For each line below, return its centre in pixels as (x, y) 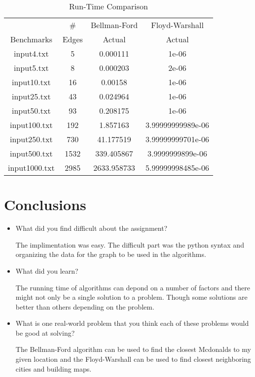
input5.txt (31, 68)
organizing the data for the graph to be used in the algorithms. (111, 254)
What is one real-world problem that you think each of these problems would (132, 323)
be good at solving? (45, 332)
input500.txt (31, 153)
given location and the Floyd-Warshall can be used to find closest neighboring (133, 359)
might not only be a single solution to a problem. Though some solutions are (131, 297)
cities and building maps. (54, 368)
